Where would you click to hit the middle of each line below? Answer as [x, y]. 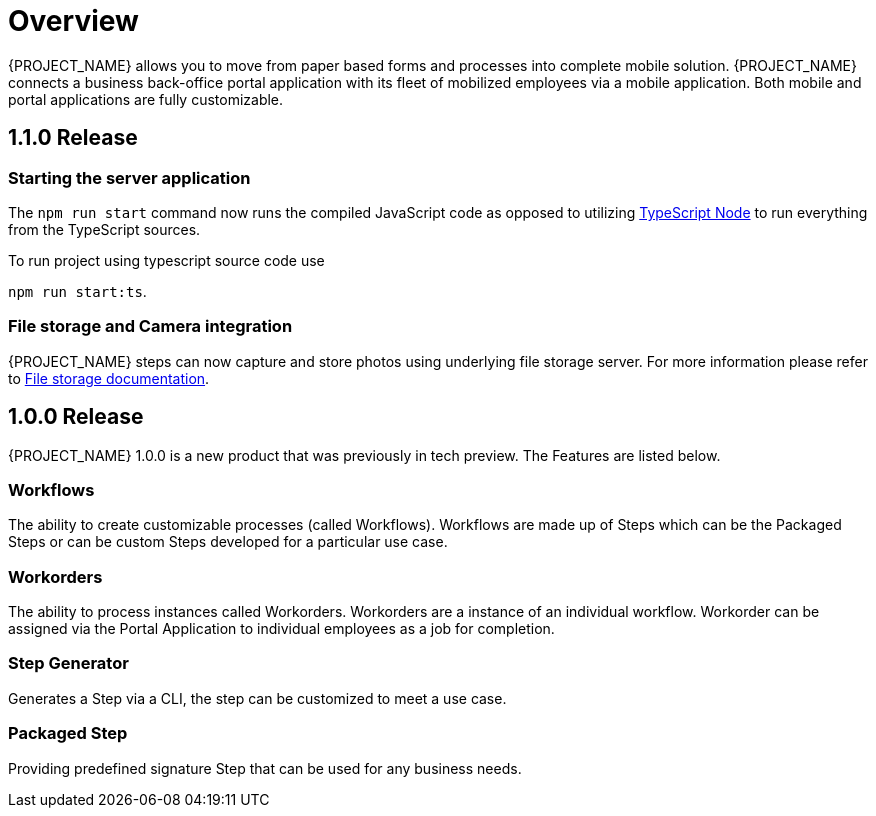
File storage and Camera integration [150, 326]
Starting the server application [129, 177]
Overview [73, 21]
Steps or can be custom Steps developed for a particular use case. [228, 542]
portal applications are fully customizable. [146, 99]
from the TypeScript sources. [104, 229]
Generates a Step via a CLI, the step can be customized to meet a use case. [257, 698]
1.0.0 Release [76, 417]
